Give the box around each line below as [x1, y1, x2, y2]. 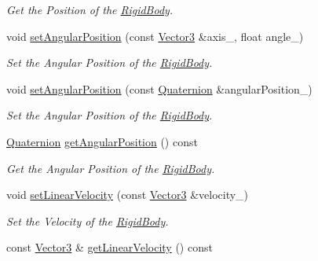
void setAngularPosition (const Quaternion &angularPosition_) [6, 80, 313, 97]
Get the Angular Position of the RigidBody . [6, 160, 215, 176]
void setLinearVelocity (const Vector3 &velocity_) [6, 186, 249, 203]
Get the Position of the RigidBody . [6, 2, 174, 17]
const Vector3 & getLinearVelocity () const [6, 239, 213, 255]
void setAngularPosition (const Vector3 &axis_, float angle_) [6, 28, 304, 44]
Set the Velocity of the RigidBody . [6, 212, 169, 229]
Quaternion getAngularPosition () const [6, 133, 198, 149]
